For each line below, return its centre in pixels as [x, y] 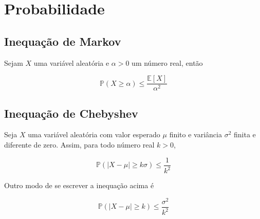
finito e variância [196, 134]
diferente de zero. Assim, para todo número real [79, 145]
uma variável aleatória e [71, 62]
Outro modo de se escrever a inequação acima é [79, 185]
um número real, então [167, 62]
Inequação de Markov [63, 41]
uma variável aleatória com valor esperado [94, 134]
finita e [245, 134]
